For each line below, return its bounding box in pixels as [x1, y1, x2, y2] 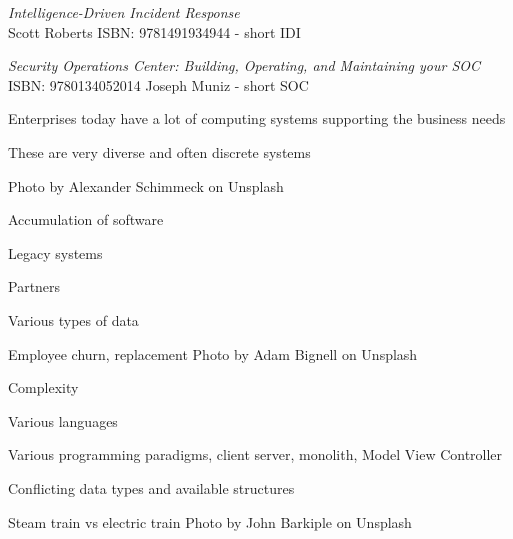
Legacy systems [8, 242, 103, 263]
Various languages [8, 410, 118, 431]
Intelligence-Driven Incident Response [8, 2, 240, 22]
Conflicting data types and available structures [8, 477, 295, 498]
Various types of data [8, 309, 139, 330]
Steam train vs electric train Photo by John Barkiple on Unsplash [8, 511, 412, 532]
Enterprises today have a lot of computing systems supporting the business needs [8, 108, 506, 129]
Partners [8, 276, 61, 297]
